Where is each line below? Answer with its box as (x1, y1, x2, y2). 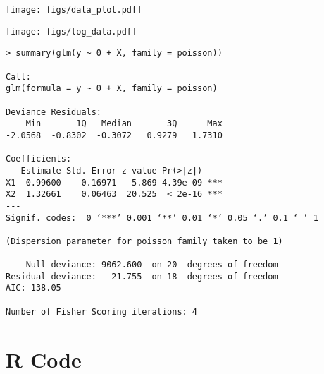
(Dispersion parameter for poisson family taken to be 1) (6, 236, 283, 246)
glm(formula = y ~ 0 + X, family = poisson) (6, 83, 218, 94)
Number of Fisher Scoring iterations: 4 (6, 306, 198, 317)
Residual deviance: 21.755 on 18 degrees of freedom (6, 271, 278, 282)
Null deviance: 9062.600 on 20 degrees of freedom (25, 260, 278, 270)
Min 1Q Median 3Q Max (25, 119, 223, 129)
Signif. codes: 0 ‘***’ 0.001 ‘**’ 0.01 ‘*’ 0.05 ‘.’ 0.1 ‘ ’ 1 (6, 212, 318, 223)
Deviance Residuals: (6, 107, 102, 117)
